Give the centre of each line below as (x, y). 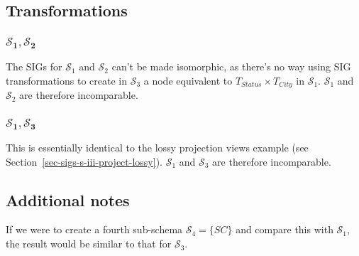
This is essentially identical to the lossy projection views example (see (157, 148)
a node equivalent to (188, 80)
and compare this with (285, 229)
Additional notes (68, 199)
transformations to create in (66, 80)
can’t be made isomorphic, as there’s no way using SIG (231, 66)
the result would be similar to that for (89, 244)
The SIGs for (34, 66)
